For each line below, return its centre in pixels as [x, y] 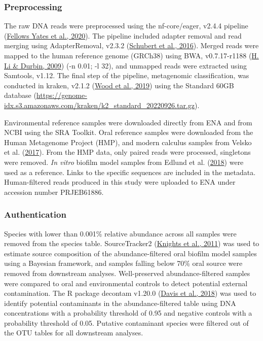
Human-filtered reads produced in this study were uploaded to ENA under [120, 182]
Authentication [35, 214]
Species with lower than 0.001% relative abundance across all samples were [120, 233]
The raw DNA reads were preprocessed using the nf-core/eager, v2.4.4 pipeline [126, 26]
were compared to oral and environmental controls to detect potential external [126, 283]
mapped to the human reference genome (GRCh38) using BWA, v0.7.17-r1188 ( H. [131, 55]
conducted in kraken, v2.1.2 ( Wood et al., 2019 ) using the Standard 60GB [119, 85]
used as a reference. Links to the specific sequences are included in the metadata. [130, 172]
